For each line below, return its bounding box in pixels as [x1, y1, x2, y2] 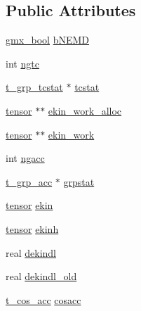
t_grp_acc [6, 174, 53, 189]
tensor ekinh [6, 221, 59, 236]
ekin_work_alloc [48, 103, 122, 118]
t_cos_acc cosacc [6, 292, 81, 307]
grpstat [63, 174, 95, 189]
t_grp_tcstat [6, 80, 63, 94]
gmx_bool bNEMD [6, 32, 90, 47]
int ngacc [6, 151, 45, 165]
